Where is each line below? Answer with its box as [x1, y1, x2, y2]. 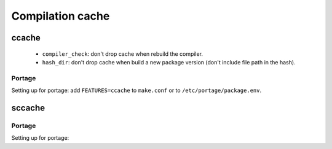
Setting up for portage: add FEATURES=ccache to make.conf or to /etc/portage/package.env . [11, 86, 261, 94]
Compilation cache [11, 9, 110, 23]
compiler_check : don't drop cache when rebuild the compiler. [42, 50, 203, 58]
